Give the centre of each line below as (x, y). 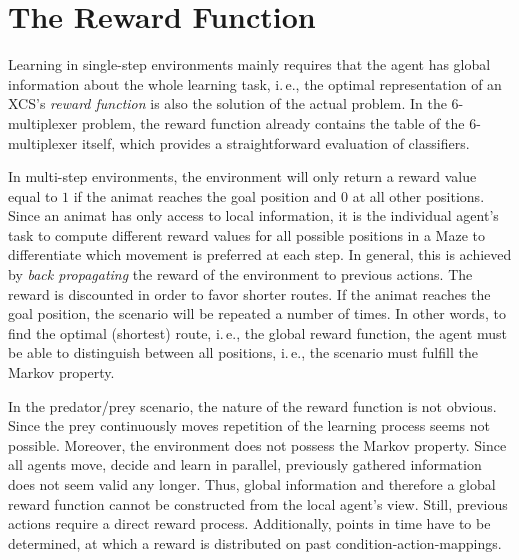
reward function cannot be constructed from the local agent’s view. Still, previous (258, 503)
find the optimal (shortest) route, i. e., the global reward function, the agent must (257, 332)
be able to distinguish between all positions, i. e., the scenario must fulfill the (243, 352)
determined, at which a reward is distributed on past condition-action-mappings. (255, 542)
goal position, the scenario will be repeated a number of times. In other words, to (257, 313)
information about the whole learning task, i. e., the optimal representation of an (255, 83)
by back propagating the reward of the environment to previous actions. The (240, 274)
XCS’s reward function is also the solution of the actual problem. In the (227, 103)
